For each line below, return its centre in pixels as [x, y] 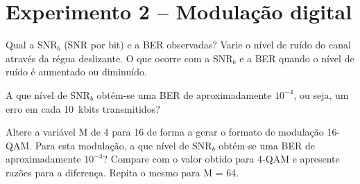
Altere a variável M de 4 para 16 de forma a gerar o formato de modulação [165, 132]
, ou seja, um [321, 94]
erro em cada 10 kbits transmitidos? [83, 108]
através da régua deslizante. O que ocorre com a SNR [119, 58]
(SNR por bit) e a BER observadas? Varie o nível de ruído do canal [207, 45]
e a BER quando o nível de [297, 58]
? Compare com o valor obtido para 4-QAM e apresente [221, 159]
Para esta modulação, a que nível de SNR [123, 145]
